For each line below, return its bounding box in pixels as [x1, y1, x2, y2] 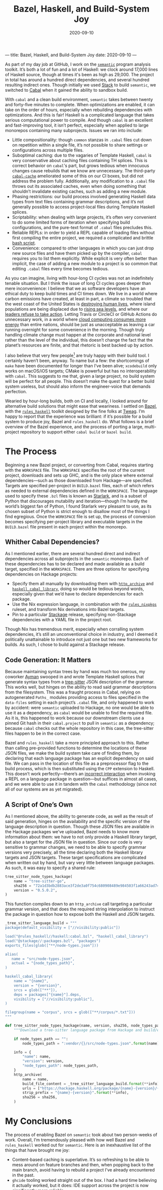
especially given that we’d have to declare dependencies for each [12, 591, 144, 597]
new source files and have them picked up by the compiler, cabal [12, 250, 142, 256]
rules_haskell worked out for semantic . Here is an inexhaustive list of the [5, 1142, 151, 1148]
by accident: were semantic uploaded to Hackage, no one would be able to [5, 705, 154, 711]
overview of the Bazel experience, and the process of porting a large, [5, 424, 144, 430]
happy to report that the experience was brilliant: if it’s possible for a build [5, 413, 152, 419]
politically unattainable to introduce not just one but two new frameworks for [5, 637, 158, 643]
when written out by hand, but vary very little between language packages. [5, 859, 155, 865]
